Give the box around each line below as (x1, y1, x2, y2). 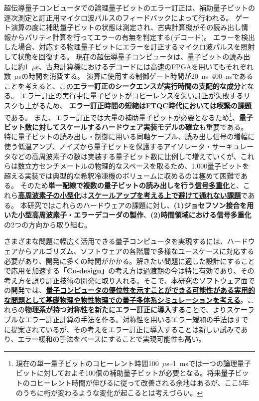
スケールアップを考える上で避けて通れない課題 (88, 190, 241, 200)
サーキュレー (212, 141, 254, 151)
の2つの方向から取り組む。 (4, 219, 91, 229)
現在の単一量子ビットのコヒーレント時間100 (15, 358, 159, 368)
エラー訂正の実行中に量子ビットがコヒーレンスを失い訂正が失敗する (20, 90, 244, 101)
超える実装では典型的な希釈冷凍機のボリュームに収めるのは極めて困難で (4, 170, 241, 181)
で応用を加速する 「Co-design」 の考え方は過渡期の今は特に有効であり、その (4, 265, 255, 276)
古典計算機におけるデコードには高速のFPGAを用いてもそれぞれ (45, 61, 254, 71)
